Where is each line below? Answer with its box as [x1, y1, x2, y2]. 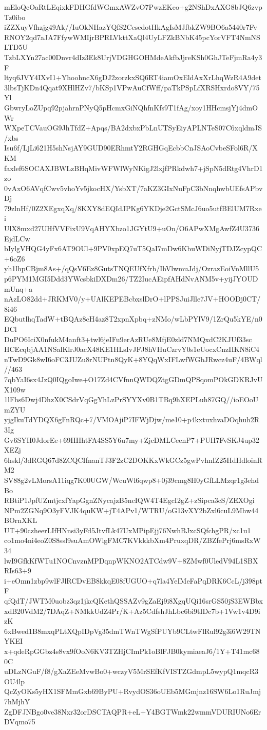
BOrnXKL [4, 515, 37, 526]
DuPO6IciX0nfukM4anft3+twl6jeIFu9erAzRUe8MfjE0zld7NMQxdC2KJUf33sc [4, 333, 252, 344]
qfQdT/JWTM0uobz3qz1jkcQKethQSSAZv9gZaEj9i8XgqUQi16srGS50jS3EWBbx [4, 595, 263, 606]
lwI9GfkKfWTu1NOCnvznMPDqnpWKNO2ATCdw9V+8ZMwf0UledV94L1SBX [4, 555, 258, 566]
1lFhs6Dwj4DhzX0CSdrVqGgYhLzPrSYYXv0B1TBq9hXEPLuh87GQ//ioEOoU [4, 394, 259, 405]
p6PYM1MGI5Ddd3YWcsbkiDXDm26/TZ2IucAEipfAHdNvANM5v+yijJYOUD [4, 273, 258, 284]
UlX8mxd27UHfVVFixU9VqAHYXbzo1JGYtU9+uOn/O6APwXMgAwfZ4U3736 [4, 223, 259, 234]
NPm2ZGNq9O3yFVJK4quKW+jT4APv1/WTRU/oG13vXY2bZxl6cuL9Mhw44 [4, 504, 259, 515]
